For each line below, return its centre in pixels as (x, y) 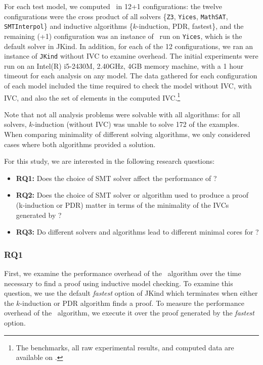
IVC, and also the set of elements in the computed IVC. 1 (92, 97)
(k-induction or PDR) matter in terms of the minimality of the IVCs (122, 205)
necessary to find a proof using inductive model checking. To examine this (119, 283)
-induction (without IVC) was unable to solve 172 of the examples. (136, 124)
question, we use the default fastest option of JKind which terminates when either (131, 293)
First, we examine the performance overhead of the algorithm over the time (123, 273)
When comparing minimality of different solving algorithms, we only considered (127, 134)
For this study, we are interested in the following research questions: (109, 161)
